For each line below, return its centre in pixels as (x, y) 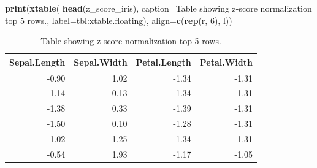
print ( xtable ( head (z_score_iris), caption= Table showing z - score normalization (158, 8)
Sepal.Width (101, 62)
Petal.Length (163, 62)
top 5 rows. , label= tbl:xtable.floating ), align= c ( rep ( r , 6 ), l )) (119, 20)
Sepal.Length (37, 62)
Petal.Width (226, 62)
